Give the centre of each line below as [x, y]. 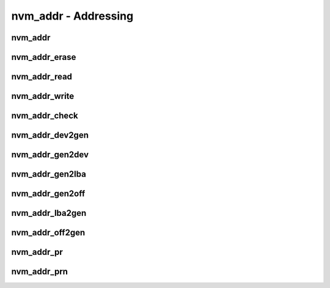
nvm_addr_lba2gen [49, 213]
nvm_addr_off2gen [48, 233]
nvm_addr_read [42, 77]
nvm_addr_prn [40, 272]
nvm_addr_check [45, 116]
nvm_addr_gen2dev [50, 155]
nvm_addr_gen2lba [49, 174]
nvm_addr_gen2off [48, 194]
